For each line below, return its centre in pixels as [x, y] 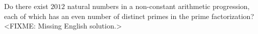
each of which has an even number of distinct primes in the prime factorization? [129, 16]
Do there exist [26, 6]
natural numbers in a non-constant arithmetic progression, [158, 6]
